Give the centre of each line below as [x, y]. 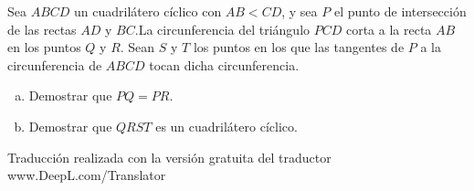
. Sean [137, 47]
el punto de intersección [400, 11]
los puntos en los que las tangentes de [299, 47]
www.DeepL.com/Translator [87, 175]
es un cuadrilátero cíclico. [226, 126]
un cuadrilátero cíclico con [148, 11]
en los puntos [44, 47]
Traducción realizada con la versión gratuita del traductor [169, 157]
